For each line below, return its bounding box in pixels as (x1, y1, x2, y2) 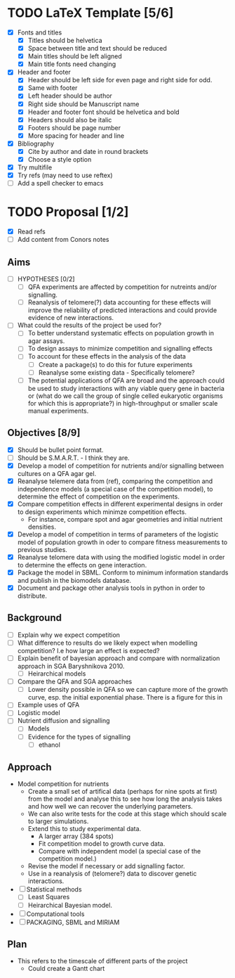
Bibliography (17, 139, 55, 148)
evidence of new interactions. (27, 314, 114, 322)
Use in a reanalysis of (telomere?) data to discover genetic (27, 870, 197, 878)
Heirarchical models (27, 669, 86, 678)
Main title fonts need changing (27, 60, 116, 68)
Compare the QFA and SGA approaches (17, 677, 133, 686)
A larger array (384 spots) (38, 832, 114, 841)
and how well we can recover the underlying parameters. (27, 802, 193, 811)
